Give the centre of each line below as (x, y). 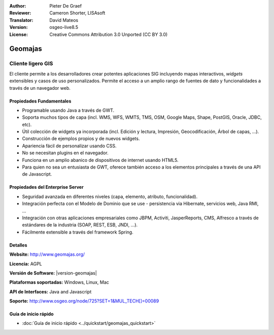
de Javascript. (37, 174)
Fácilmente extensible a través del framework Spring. (78, 232)
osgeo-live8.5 (64, 27)
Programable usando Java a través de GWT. (68, 110)
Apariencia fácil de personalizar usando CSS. (69, 146)
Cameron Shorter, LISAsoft (77, 13)
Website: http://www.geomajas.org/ (47, 254)
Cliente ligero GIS (31, 63)
